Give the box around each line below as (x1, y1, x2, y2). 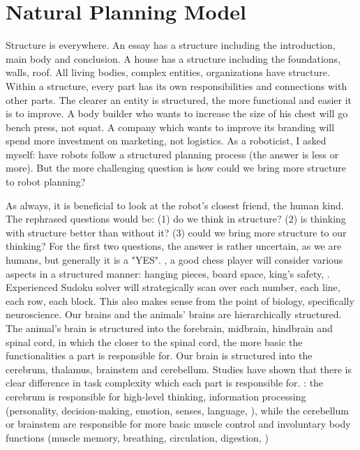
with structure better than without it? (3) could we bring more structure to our (6, 225, 347, 239)
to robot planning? (6, 174, 86, 189)
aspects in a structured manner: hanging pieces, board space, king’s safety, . (6, 266, 330, 280)
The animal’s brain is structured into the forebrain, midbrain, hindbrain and (6, 321, 333, 335)
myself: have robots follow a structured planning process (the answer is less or (6, 147, 339, 161)
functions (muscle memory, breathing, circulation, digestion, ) (6, 430, 269, 444)
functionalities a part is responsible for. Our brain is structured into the (6, 348, 313, 363)
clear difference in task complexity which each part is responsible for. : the (6, 375, 324, 390)
